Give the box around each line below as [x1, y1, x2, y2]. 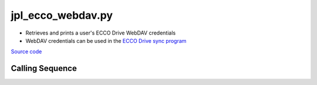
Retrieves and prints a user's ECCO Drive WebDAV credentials [25, 29, 176, 36]
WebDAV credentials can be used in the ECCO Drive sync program [25, 37, 187, 44]
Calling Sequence [11, 63, 77, 73]
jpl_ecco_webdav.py [11, 9, 113, 22]
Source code [11, 48, 42, 55]
